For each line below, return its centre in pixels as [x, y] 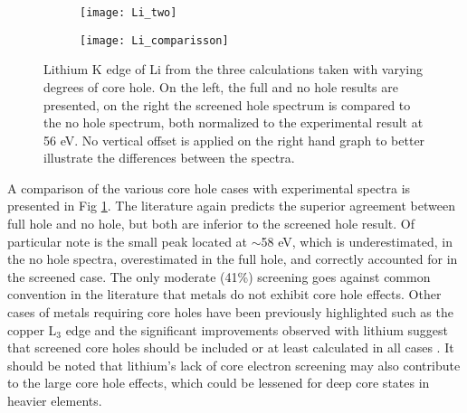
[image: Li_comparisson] [154, 40]
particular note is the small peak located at [128, 241]
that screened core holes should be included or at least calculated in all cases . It [231, 347]
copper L [32, 329]
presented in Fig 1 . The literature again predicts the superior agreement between [231, 206]
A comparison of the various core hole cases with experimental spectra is [209, 188]
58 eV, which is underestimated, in [357, 241]
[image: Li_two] [129, 13]
